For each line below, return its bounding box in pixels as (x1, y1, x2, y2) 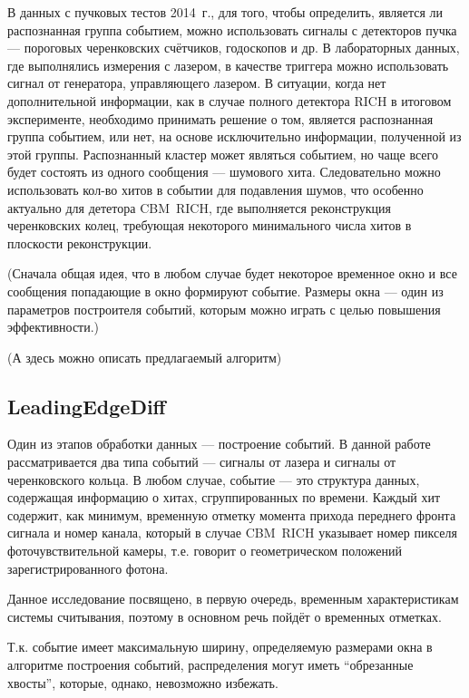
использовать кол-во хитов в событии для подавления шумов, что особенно (7, 179, 424, 199)
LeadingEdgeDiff (7, 392, 166, 420)
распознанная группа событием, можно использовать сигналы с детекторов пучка (7, 20, 457, 39)
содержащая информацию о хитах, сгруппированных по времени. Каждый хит (7, 488, 441, 507)
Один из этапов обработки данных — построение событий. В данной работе (7, 434, 431, 453)
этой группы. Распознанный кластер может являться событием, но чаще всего (7, 144, 438, 163)
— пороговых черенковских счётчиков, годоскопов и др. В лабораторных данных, (7, 38, 460, 57)
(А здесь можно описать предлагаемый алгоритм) (7, 347, 282, 366)
